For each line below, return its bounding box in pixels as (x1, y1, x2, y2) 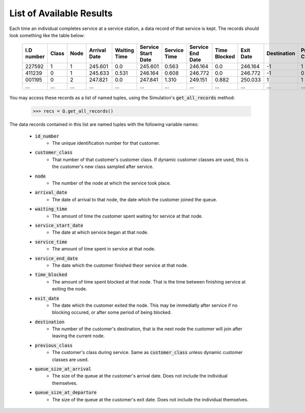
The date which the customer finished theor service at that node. (52, 262, 188, 268)
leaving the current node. (52, 333, 105, 339)
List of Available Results (9, 8, 113, 19)
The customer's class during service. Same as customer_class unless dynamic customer (52, 350, 243, 356)
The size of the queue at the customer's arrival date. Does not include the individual (52, 373, 228, 379)
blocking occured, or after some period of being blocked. (52, 309, 172, 315)
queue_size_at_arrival (35, 366, 91, 372)
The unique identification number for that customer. (52, 140, 160, 146)
